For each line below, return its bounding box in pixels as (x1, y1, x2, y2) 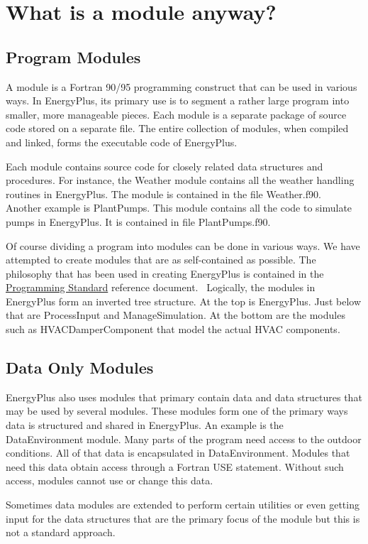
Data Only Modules (6, 357, 154, 379)
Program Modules (6, 45, 141, 67)
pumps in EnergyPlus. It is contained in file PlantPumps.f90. (6, 214, 271, 229)
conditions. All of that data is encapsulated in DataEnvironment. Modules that (6, 445, 350, 460)
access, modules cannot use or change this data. (6, 473, 213, 488)
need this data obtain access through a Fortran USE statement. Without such (6, 459, 344, 474)
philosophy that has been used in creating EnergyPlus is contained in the (6, 266, 324, 281)
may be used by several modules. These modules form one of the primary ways (6, 403, 348, 418)
